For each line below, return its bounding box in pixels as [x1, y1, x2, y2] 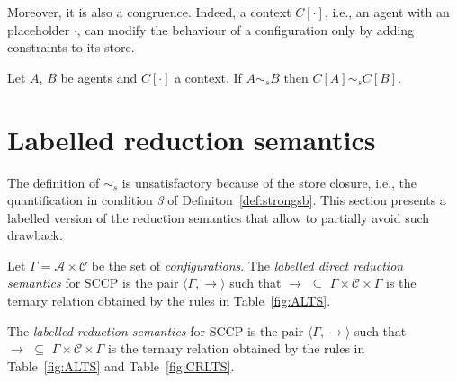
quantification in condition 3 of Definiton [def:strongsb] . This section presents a [7, 191, 446, 209]
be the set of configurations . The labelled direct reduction [91, 255, 404, 274]
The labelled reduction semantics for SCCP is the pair [7, 321, 304, 340]
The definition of [7, 173, 100, 191]
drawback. [7, 226, 63, 244]
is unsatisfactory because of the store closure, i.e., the [121, 173, 417, 191]
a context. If [175, 67, 242, 86]
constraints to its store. [7, 38, 135, 57]
